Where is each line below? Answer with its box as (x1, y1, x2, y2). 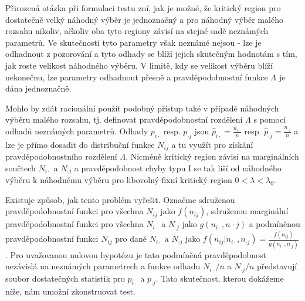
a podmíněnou (249, 218, 300, 230)
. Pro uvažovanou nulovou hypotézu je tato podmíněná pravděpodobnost (5, 248, 266, 261)
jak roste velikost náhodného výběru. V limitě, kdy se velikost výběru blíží (5, 59, 273, 71)
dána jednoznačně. (5, 82, 72, 94)
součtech (5, 161, 36, 174)
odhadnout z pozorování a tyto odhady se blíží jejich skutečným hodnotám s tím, (5, 48, 297, 60)
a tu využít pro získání (171, 138, 253, 150)
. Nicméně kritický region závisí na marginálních (126, 150, 299, 163)
